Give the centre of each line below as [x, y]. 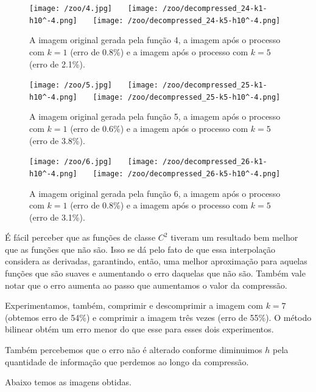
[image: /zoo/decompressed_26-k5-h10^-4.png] [187, 174]
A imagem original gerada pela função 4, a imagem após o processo [155, 40]
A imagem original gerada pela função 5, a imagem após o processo [155, 116]
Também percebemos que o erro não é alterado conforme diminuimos [134, 350]
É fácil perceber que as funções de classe [80, 237]
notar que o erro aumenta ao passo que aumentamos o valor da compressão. [146, 285]
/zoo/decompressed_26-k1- [215, 162]
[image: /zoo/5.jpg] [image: [94, 85]
